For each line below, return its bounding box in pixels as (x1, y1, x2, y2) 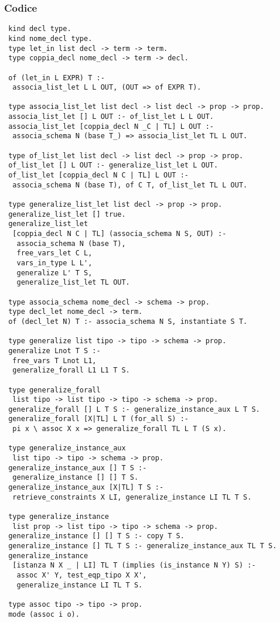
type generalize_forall (8, 385, 101, 394)
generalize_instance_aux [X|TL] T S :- (8, 483, 164, 492)
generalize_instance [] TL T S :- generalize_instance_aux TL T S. (8, 542, 277, 550)
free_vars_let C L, (16, 249, 93, 258)
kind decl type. (8, 25, 71, 33)
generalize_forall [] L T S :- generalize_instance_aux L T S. (8, 405, 260, 413)
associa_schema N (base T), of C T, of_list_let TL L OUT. (12, 180, 248, 189)
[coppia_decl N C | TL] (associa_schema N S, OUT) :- (12, 230, 227, 238)
